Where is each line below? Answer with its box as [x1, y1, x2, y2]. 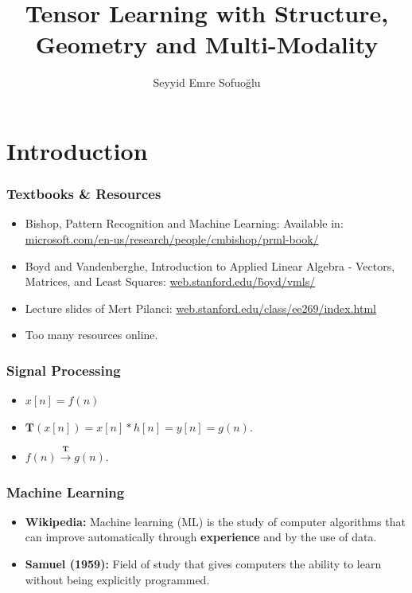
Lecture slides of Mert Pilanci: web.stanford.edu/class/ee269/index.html [25, 299, 376, 316]
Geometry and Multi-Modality [35, 28, 379, 60]
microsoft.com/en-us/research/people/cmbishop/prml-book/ [25, 230, 319, 247]
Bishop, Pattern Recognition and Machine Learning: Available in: [25, 215, 344, 232]
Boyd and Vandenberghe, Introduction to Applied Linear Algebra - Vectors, [25, 257, 395, 274]
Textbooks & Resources [6, 184, 161, 204]
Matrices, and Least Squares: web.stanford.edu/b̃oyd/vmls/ [25, 273, 316, 290]
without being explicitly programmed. [25, 571, 210, 587]
